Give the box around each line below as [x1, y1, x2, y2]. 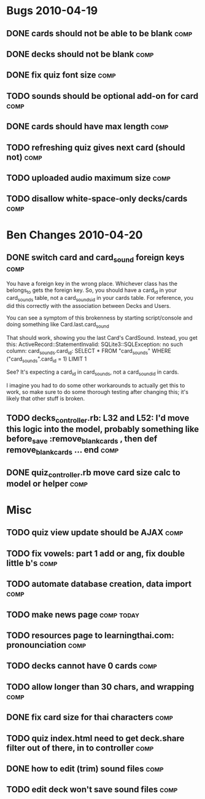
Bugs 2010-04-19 [6, 4, 98, 18]
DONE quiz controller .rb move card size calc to [6, 467, 181, 479]
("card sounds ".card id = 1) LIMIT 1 [6, 355, 87, 364]
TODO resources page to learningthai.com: [6, 630, 175, 640]
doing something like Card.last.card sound [6, 321, 109, 329]
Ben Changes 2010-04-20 [6, 228, 143, 242]
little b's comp [6, 557, 58, 569]
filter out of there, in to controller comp [6, 742, 154, 753]
